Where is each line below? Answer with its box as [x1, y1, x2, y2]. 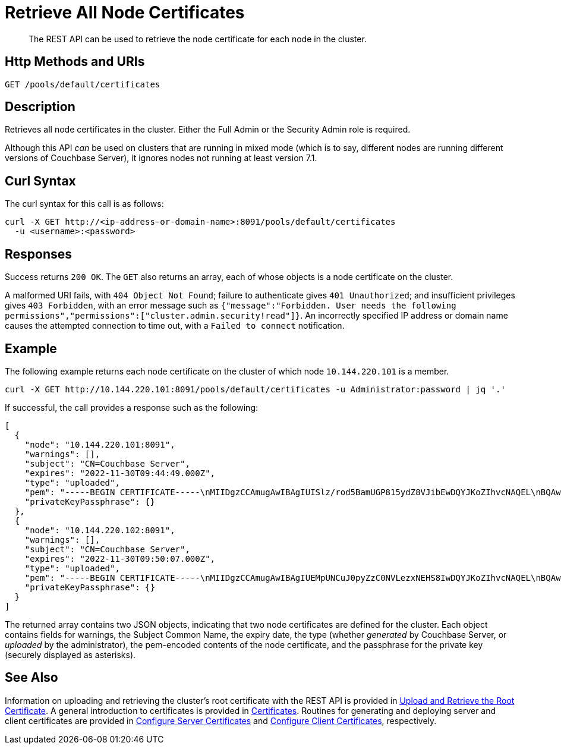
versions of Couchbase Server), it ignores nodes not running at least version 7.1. [5, 153, 317, 163]
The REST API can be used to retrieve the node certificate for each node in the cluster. [29, 33, 367, 44]
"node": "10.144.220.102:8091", [24, 525, 175, 535]
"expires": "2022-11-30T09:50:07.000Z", [24, 553, 216, 564]
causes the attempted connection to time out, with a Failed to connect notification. [5, 320, 345, 331]
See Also [5, 670, 58, 685]
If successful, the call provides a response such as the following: [5, 402, 259, 413]
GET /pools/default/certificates [5, 79, 160, 89]
